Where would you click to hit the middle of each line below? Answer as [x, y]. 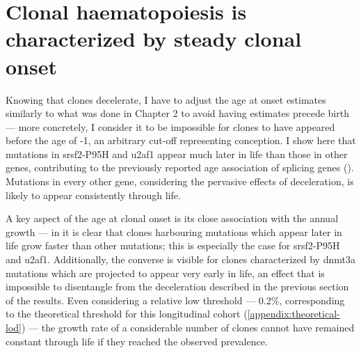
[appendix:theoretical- [294, 314]
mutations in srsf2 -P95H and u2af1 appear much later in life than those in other [177, 154]
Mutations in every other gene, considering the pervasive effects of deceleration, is [180, 181]
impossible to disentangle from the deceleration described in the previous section [177, 287]
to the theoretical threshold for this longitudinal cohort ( [127, 314]
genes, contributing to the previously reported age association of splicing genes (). [180, 167]
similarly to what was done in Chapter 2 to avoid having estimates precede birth [177, 113]
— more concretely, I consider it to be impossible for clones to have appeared [170, 126]
